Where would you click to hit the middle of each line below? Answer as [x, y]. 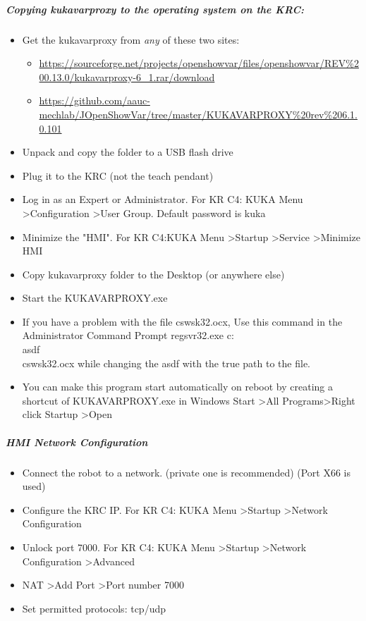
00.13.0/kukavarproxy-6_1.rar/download [127, 76]
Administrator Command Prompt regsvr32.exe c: [128, 335]
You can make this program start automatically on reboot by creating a [177, 387]
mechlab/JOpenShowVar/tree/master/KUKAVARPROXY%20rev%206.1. [198, 114]
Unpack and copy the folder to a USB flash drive [128, 152]
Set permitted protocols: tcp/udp [94, 608]
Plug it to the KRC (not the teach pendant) [118, 175]
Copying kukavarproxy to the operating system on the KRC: [155, 9]
